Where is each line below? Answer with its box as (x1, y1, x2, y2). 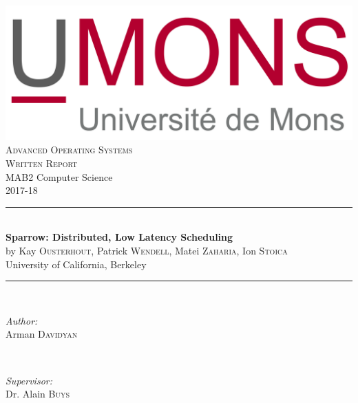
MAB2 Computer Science (6, 169, 113, 184)
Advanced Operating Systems (6, 142, 133, 157)
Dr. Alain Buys (6, 386, 70, 401)
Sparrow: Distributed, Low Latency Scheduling (6, 230, 233, 244)
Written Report (6, 156, 78, 171)
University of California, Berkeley (6, 257, 147, 271)
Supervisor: (6, 373, 52, 387)
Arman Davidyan (6, 327, 78, 341)
